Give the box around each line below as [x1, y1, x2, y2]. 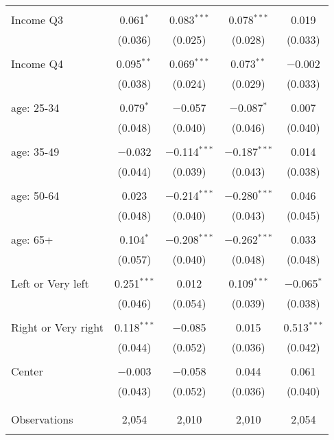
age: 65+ [11, 231, 53, 247]
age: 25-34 [11, 100, 60, 115]
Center [11, 363, 43, 379]
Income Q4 [11, 56, 63, 71]
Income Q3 [11, 12, 63, 27]
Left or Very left [11, 275, 89, 291]
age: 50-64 [11, 187, 60, 203]
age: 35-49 [11, 143, 60, 159]
